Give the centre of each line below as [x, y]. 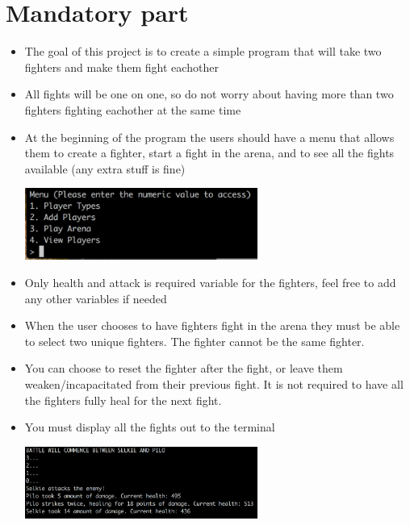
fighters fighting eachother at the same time [133, 109]
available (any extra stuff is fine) [105, 168]
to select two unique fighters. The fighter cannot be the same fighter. [195, 341]
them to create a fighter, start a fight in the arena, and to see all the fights [209, 153]
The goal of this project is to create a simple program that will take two [203, 51]
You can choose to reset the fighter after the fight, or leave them [184, 368]
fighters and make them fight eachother [121, 67]
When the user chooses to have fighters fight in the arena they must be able [212, 325]
